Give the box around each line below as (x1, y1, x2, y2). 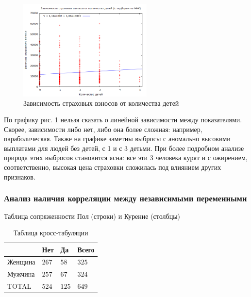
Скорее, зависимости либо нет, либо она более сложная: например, (4, 124, 202, 134)
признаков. (4, 171, 35, 181)
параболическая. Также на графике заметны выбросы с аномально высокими (4, 133, 231, 144)
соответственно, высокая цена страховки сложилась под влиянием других (4, 162, 221, 172)
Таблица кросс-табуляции (13, 227, 88, 237)
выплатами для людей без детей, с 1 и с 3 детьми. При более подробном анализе (4, 143, 244, 153)
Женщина (7, 257, 35, 267)
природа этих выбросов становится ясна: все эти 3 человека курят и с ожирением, (4, 152, 248, 163)
